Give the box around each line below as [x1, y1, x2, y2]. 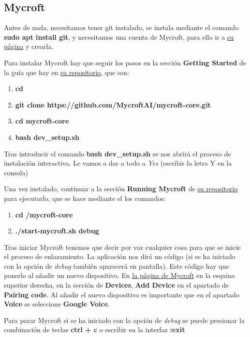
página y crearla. [4, 41, 54, 51]
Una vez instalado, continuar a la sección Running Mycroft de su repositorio [4, 184, 238, 194]
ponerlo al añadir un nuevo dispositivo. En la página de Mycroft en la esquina [4, 270, 235, 280]
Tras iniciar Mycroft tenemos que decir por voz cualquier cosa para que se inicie [4, 242, 241, 252]
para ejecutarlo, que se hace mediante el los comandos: [4, 193, 166, 203]
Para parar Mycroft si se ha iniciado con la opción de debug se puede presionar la [4, 315, 245, 325]
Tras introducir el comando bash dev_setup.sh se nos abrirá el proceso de [4, 148, 231, 158]
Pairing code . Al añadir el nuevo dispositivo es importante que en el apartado [4, 289, 239, 299]
